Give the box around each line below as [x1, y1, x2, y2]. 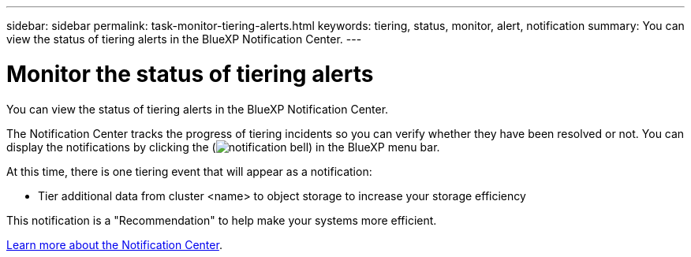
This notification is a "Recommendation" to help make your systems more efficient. [6, 213, 437, 227]
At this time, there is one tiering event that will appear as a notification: [6, 164, 372, 178]
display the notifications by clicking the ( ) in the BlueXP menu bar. [6, 140, 440, 154]
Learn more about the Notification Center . [6, 237, 222, 251]
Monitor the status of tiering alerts [6, 60, 374, 88]
